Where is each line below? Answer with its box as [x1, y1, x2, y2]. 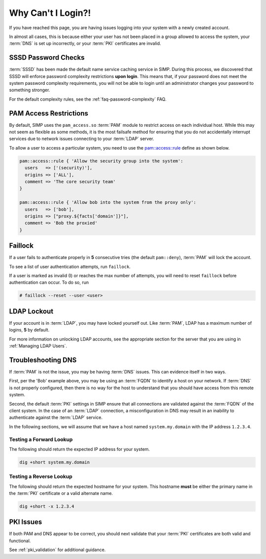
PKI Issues [9, 518, 42, 526]
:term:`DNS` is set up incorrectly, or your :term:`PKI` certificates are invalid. [9, 40, 161, 46]
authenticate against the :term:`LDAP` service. [9, 414, 103, 420]
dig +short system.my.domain [19, 459, 90, 465]
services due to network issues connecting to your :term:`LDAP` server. [9, 136, 155, 142]
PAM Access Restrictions [9, 109, 89, 117]
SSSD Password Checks [9, 53, 85, 62]
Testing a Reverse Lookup [9, 473, 72, 480]
